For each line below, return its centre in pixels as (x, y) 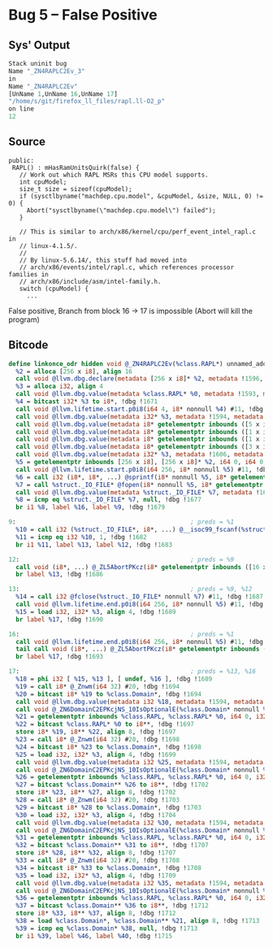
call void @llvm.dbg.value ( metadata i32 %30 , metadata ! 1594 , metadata (140, 823)
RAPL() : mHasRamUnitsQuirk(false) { (76, 167)
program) (24, 320)
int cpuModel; (43, 182)
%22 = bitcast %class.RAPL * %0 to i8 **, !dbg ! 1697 (105, 724)
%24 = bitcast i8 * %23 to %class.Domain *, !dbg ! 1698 (108, 747)
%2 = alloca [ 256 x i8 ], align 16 (74, 372)
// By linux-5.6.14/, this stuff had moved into (103, 260)
